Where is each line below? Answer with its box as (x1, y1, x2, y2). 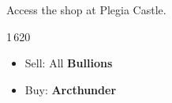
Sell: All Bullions (24, 55, 113, 71)
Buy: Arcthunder (24, 81, 117, 97)
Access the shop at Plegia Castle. (6, 2, 166, 17)
